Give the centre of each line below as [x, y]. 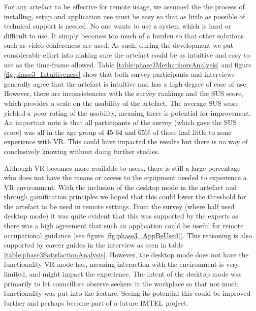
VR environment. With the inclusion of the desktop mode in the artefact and [120, 187]
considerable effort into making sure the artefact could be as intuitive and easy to [127, 54]
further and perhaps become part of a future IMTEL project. [96, 302]
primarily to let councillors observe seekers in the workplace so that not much [121, 283]
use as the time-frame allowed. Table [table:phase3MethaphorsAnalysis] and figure [128, 64]
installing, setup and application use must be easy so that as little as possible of [125, 16]
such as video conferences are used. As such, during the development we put [119, 45]
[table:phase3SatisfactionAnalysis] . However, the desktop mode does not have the [126, 254]
